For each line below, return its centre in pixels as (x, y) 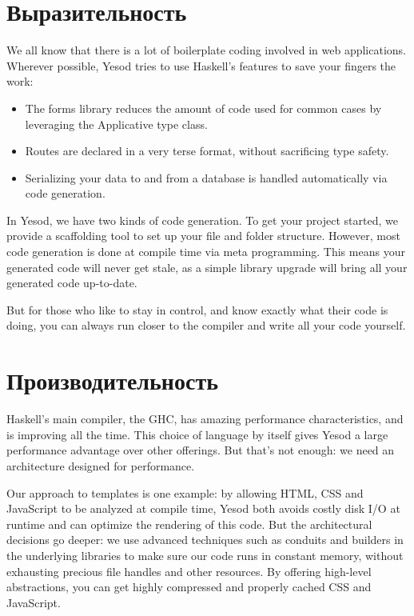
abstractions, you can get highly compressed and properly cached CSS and (189, 587)
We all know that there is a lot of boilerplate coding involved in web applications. (206, 50)
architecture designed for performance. (101, 465)
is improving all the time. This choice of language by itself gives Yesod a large (197, 434)
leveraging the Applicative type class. (116, 124)
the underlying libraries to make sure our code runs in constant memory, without (205, 555)
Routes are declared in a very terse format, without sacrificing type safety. (207, 151)
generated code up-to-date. (72, 283)
